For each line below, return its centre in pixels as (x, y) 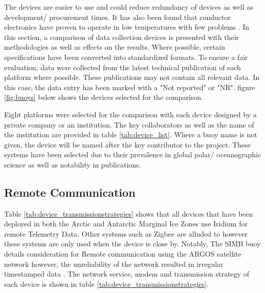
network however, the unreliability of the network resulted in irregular (114, 264)
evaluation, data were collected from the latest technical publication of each (123, 67)
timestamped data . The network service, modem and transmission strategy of (127, 274)
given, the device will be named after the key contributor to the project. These (128, 144)
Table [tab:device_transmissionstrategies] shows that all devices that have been (129, 213)
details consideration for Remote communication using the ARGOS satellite (123, 254)
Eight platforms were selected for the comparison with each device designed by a (130, 114)
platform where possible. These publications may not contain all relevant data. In (132, 77)
